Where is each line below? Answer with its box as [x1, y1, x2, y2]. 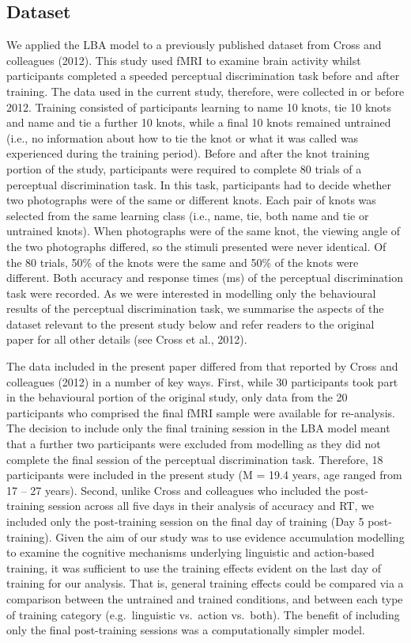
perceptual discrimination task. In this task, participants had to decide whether [6, 176, 392, 192]
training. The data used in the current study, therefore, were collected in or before [6, 82, 405, 99]
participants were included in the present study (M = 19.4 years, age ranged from [6, 466, 402, 483]
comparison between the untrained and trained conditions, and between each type [6, 590, 403, 607]
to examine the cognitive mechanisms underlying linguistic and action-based [6, 544, 375, 561]
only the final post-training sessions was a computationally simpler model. [6, 622, 365, 638]
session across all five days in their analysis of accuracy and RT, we [47, 497, 374, 514]
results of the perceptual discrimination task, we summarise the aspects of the [6, 300, 384, 317]
